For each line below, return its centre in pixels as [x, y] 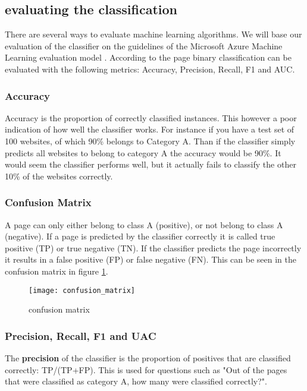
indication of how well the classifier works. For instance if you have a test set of [150, 129]
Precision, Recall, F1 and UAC [81, 335]
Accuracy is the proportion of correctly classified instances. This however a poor [151, 117]
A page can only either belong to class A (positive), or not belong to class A [144, 224]
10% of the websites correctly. [59, 176]
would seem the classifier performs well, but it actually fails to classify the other [151, 164]
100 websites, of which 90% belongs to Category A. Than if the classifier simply [150, 141]
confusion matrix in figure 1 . [57, 271]
